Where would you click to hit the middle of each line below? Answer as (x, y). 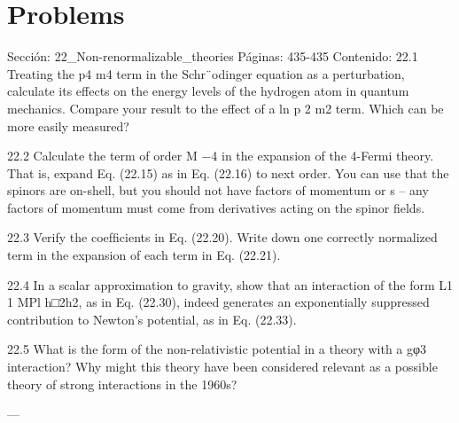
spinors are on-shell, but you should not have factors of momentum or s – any (218, 190)
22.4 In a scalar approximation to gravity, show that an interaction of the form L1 (230, 284)
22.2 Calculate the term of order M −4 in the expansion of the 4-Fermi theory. (221, 156)
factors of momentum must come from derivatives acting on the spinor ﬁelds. (216, 207)
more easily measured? (68, 125)
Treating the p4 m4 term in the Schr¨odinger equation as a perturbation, (206, 73)
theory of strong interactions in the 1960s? (122, 384)
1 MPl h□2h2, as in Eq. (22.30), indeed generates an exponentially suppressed (218, 302)
